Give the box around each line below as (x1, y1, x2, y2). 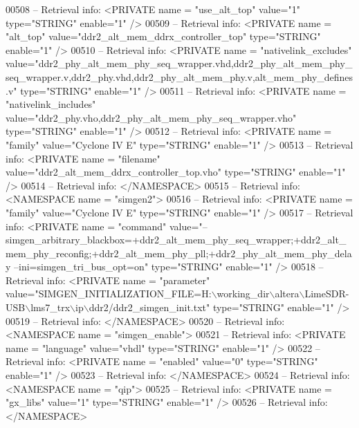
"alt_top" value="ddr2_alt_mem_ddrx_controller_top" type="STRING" (6, 29, 321, 44)
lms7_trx (30, 300, 71, 315)
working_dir (217, 286, 270, 301)
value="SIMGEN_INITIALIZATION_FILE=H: (6, 286, 212, 301)
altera (275, 286, 300, 301)
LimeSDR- (304, 286, 349, 301)
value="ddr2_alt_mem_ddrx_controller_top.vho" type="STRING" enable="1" (6, 165, 346, 179)
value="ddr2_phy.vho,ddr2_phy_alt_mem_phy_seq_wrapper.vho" (6, 110, 297, 124)
